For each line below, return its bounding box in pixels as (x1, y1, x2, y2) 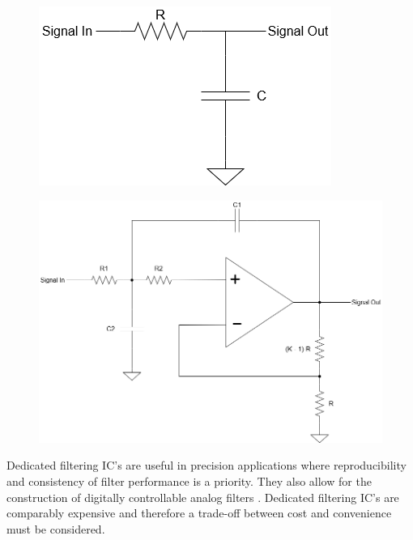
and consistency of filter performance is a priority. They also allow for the (6, 472, 372, 489)
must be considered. (6, 520, 105, 537)
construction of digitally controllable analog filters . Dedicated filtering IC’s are (6, 488, 399, 505)
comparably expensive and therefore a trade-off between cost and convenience (6, 504, 392, 521)
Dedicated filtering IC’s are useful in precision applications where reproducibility (6, 457, 407, 474)
